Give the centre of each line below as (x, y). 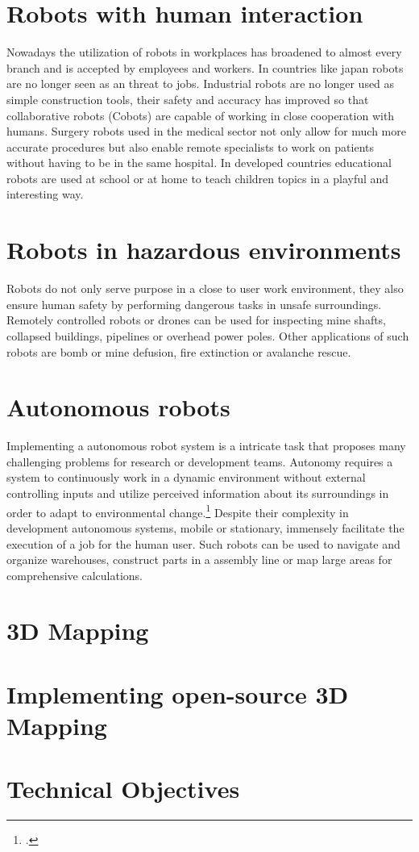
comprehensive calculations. (75, 575)
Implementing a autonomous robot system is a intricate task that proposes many (206, 446)
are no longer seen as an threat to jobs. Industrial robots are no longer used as (201, 84)
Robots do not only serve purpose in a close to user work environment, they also (205, 288)
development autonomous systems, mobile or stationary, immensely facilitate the (205, 527)
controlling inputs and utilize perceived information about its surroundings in (198, 493)
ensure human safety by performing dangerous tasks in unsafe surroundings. (194, 304)
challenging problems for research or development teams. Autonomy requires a (200, 461)
